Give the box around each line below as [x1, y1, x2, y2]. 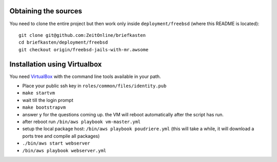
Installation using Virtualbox [9, 59, 102, 69]
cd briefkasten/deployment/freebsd [18, 39, 108, 46]
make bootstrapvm [22, 105, 66, 110]
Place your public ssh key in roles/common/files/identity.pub [22, 83, 167, 89]
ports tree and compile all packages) [22, 133, 100, 139]
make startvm [22, 90, 55, 96]
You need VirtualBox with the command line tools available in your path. [9, 73, 161, 79]
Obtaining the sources [9, 7, 82, 15]
